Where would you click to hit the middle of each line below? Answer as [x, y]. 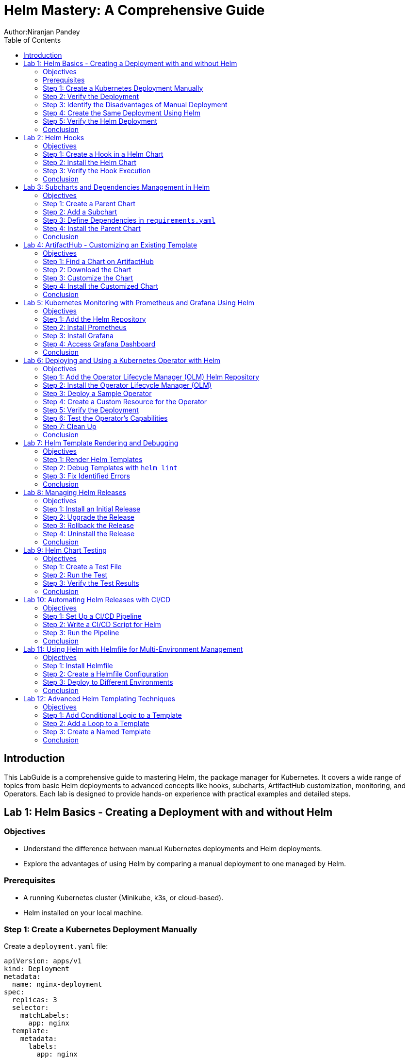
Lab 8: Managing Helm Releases [75, 492]
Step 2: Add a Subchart [80, 212]
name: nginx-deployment [57, 984]
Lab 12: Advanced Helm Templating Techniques [99, 698]
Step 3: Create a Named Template [97, 731]
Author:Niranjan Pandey [42, 32]
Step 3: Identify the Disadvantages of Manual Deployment [135, 104]
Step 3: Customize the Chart [88, 278]
